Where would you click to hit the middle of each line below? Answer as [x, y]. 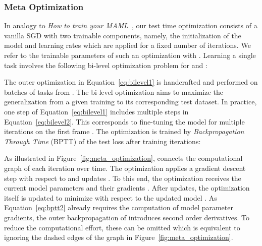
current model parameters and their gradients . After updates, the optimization [127, 188]
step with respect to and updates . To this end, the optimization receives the [123, 178]
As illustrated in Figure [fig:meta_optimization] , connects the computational [123, 158]
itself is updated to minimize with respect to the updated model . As [111, 197]
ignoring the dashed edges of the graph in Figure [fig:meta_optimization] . [119, 237]
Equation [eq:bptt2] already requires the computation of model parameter [119, 207]
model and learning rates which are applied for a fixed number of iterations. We [127, 45]
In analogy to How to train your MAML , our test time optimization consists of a [131, 25]
